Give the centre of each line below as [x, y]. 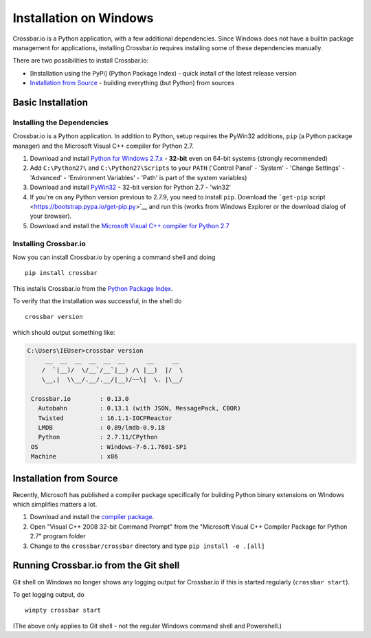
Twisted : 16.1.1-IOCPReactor [105, 418]
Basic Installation [50, 102]
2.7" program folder [58, 536]
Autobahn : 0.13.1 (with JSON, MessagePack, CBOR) [139, 408]
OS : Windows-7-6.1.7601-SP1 [109, 447]
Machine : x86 [75, 456]
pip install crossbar [61, 273]
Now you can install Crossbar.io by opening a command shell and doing [114, 257]
